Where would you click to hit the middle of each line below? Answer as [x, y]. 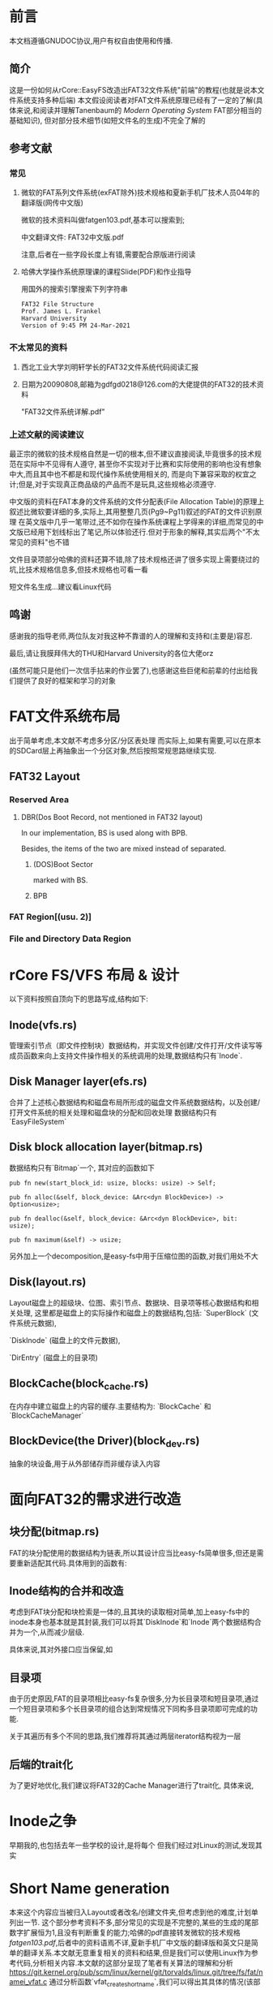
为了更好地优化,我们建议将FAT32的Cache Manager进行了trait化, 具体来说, [132, 1785]
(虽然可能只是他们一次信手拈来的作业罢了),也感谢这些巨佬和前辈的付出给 [130, 670]
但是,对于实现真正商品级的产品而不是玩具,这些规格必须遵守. [117, 485]
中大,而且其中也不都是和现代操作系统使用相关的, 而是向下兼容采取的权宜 [130, 474]
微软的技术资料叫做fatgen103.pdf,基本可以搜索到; [103, 220]
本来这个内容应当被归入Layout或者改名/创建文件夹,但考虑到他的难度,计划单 [134, 1912]
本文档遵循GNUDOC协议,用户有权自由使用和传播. [91, 41]
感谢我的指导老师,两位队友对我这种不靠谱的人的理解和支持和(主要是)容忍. [131, 636]
